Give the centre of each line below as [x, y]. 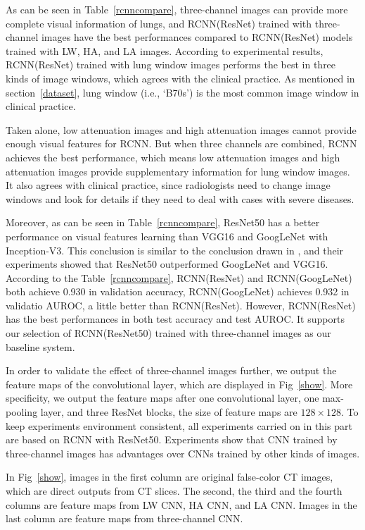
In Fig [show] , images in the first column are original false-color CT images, [169, 477]
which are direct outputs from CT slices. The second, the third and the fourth [174, 491]
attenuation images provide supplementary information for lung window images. [178, 171]
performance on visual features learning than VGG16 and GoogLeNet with [167, 236]
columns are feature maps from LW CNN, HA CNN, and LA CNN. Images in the [181, 504]
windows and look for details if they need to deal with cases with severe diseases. [180, 198]
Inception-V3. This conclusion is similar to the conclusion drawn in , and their [175, 250]
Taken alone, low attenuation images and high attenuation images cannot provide [181, 129]
